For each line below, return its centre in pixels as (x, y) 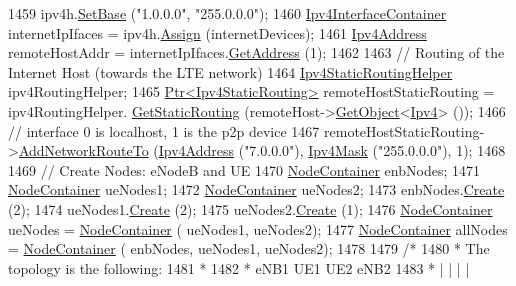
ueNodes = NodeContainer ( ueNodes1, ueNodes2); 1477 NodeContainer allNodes (258, 228)
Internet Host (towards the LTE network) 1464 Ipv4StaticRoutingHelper (230, 71)
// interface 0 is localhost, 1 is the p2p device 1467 (164, 130)
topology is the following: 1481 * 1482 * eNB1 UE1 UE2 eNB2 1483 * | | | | (239, 267)
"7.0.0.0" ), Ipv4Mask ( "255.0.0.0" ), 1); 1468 (375, 150)
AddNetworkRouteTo (83, 150)
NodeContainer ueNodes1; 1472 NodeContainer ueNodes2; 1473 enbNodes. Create (256, 189)
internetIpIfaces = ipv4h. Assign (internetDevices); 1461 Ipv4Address (217, 32)
